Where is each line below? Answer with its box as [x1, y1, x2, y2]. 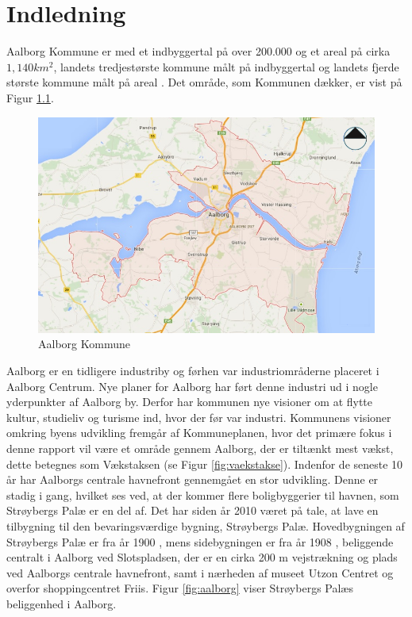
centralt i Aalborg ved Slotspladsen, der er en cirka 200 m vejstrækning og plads [6, 549, 398, 565]
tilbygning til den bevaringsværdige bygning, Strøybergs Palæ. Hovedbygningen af [6, 517, 405, 534]
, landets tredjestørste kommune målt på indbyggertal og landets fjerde [53, 58, 399, 75]
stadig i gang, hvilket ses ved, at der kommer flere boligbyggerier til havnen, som [6, 486, 399, 503]
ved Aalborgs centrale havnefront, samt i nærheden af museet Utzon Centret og [6, 564, 394, 581]
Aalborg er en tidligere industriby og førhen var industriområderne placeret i [6, 362, 379, 379]
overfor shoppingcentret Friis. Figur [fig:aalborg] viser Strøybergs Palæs [6, 580, 353, 596]
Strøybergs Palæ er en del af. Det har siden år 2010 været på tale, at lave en [6, 502, 379, 519]
